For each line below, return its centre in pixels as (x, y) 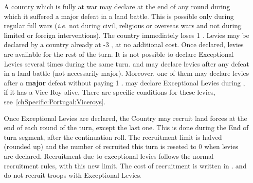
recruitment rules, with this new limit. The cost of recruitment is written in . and (125, 165)
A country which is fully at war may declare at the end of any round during (117, 6)
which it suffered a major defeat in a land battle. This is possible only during (119, 16)
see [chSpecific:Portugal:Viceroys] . (55, 101)
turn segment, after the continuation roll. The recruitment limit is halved (113, 137)
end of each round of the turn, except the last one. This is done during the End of (126, 127)
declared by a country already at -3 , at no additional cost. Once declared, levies (124, 44)
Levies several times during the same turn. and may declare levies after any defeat (126, 63)
